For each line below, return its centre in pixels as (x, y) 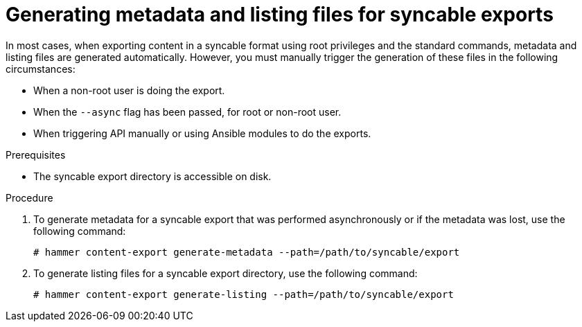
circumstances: (41, 69)
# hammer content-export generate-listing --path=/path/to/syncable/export (244, 294)
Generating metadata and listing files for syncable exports (280, 15)
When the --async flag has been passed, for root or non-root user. (187, 112)
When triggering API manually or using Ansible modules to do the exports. (202, 133)
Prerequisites (36, 154)
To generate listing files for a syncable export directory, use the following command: (226, 273)
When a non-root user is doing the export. (129, 90)
